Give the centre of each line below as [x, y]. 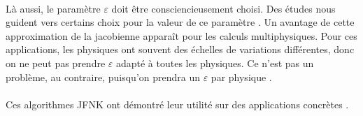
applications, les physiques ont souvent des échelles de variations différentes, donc [180, 49]
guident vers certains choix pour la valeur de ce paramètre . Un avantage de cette [180, 22]
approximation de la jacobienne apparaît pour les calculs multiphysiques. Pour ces [181, 35]
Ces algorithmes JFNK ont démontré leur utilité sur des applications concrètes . [177, 104]
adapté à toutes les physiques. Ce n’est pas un [215, 63]
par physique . [241, 77]
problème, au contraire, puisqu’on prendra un [103, 77]
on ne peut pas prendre [56, 63]
